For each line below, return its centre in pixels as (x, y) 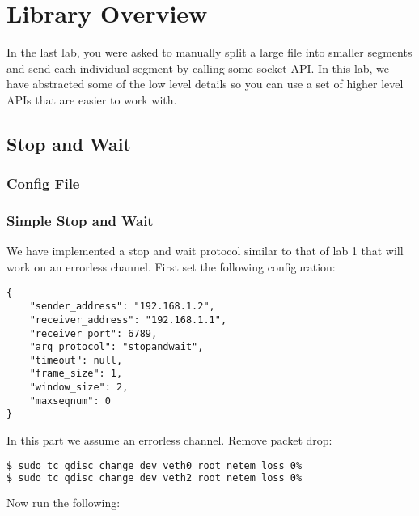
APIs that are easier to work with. (92, 99)
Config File (43, 183)
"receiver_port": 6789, (93, 333)
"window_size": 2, (79, 388)
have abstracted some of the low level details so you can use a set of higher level (205, 84)
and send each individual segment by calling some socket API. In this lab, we (198, 68)
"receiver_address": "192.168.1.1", (128, 320)
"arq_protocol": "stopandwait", (116, 347)
